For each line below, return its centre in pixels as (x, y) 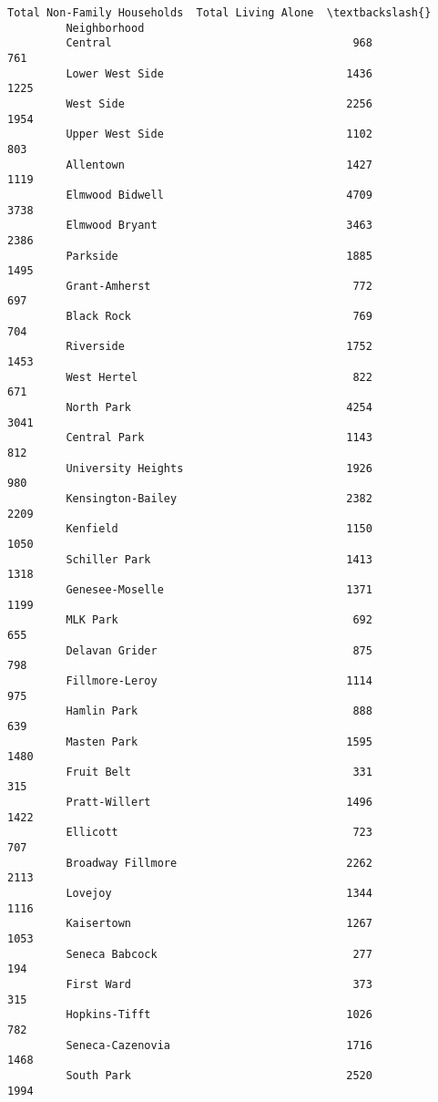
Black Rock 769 (219, 317)
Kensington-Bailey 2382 (219, 499)
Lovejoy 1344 (219, 894)
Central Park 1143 (219, 438)
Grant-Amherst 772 (219, 286)
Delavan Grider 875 (219, 650)
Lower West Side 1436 (219, 73)
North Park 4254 (219, 408)
